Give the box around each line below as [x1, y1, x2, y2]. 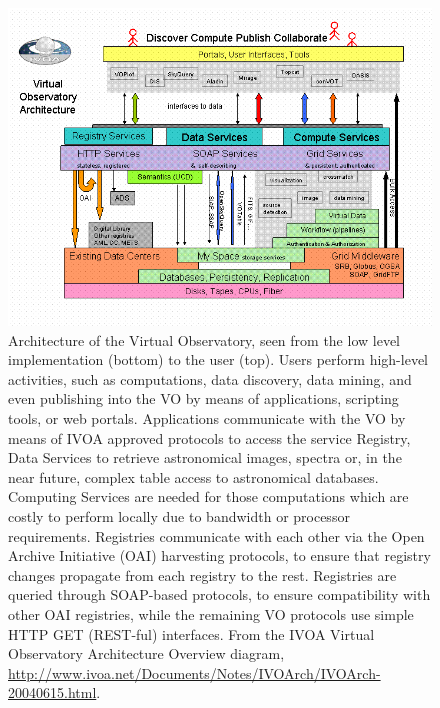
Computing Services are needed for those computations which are [8, 486, 409, 507]
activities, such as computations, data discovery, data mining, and [8, 368, 412, 389]
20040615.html [8, 682, 97, 703]
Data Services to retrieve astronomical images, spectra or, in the [8, 447, 402, 468]
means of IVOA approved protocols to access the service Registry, [8, 427, 411, 448]
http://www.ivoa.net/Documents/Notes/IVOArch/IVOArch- [8, 662, 381, 683]
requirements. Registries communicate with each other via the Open [8, 525, 425, 546]
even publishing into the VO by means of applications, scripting [8, 388, 399, 409]
